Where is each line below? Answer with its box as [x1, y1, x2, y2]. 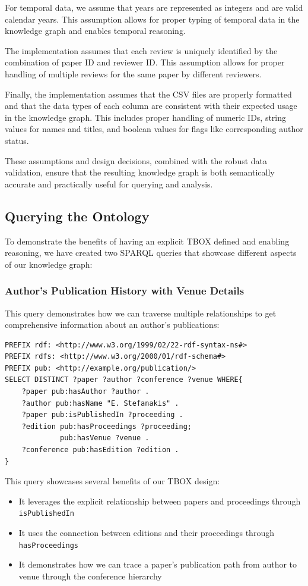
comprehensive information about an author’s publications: [5, 318, 220, 331]
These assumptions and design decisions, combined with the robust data [5, 154, 268, 167]
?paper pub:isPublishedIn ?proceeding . [21, 410, 183, 419]
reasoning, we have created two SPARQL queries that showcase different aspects [5, 246, 297, 259]
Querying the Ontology [5, 206, 150, 225]
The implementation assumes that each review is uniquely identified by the [5, 44, 278, 57]
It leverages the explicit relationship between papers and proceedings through [18, 494, 301, 507]
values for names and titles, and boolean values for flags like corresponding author [5, 123, 303, 135]
